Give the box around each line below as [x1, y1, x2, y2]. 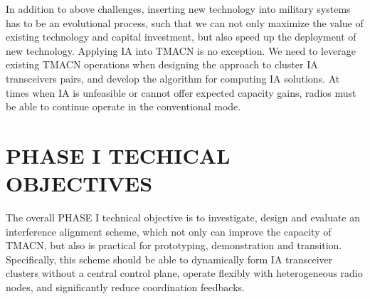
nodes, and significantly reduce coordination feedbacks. [6, 280, 245, 295]
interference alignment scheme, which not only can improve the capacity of [6, 224, 332, 238]
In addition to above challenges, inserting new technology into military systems [6, 1, 351, 16]
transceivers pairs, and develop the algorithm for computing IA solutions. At [6, 70, 340, 85]
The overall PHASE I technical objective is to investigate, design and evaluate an [6, 210, 361, 225]
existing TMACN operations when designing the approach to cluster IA [6, 57, 318, 72]
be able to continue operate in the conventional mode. [6, 99, 241, 114]
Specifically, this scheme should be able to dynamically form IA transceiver [6, 251, 333, 266]
